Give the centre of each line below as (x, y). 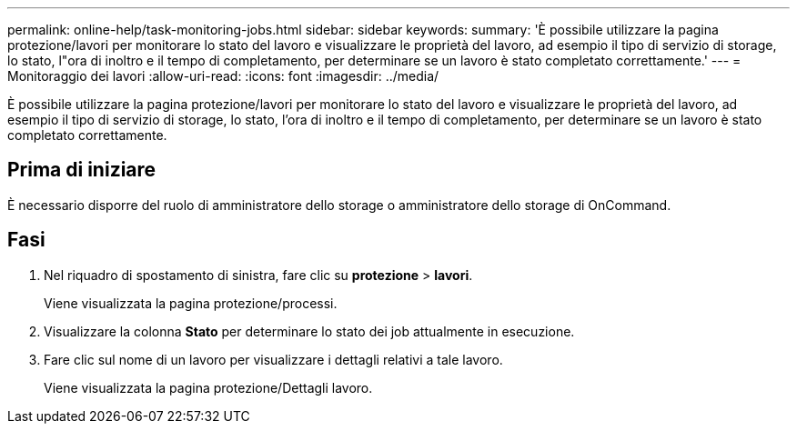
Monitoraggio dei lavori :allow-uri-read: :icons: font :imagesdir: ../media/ (223, 76)
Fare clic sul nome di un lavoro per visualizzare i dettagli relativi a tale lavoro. (273, 359)
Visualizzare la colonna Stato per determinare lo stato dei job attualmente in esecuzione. (309, 331)
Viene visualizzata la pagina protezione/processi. (191, 303)
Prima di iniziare (82, 170)
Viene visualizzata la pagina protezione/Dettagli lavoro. (208, 387)
